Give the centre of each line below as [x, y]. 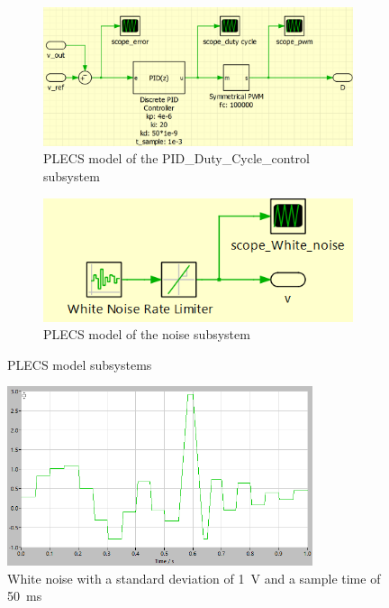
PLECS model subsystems [80, 364]
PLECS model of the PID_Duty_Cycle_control [177, 158]
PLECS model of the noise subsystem [147, 334]
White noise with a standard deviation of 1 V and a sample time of [194, 578]
